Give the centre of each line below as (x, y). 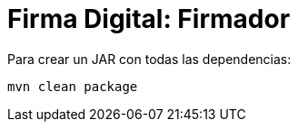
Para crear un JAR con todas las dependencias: (149, 59)
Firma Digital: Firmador (149, 19)
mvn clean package (73, 86)
